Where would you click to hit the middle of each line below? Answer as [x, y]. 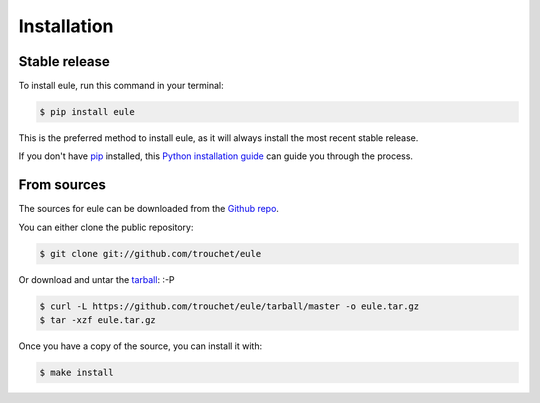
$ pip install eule [87, 112]
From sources [62, 185]
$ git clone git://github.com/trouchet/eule [150, 253]
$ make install [76, 373]
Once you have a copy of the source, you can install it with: [140, 346]
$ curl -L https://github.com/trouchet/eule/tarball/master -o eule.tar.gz [229, 306]
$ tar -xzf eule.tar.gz [98, 320]
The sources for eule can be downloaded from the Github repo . [149, 209]
